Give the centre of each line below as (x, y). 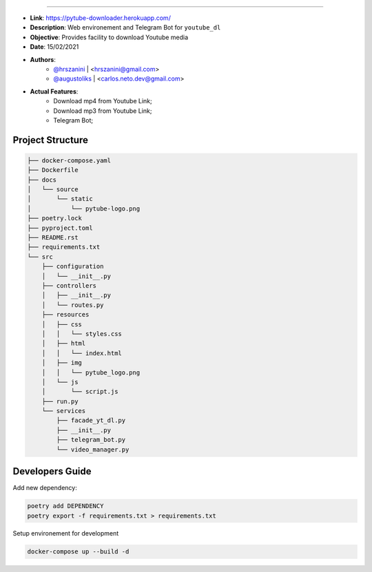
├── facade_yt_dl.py (91, 421)
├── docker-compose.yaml (69, 160)
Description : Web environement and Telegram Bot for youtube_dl (125, 28)
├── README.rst (53, 238)
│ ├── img (62, 363)
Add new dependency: (45, 488)
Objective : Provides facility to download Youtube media (109, 37)
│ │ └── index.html (82, 353)
